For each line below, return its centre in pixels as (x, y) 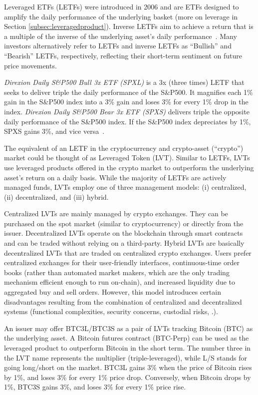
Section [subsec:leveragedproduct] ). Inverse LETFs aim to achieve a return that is (129, 26)
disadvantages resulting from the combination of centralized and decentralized (123, 301)
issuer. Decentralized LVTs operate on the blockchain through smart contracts (124, 233)
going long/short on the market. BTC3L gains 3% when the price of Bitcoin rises (128, 367)
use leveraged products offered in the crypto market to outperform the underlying (129, 167)
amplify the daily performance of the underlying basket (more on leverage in (121, 16)
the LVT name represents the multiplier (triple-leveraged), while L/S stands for (126, 357)
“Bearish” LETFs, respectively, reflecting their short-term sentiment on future (123, 55)
